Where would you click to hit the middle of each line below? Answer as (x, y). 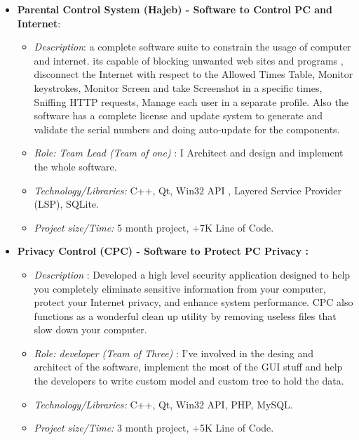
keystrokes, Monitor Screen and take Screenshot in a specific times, (178, 87)
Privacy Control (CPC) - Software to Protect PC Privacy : (163, 251)
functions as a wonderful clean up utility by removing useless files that (185, 315)
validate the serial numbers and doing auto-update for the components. (187, 129)
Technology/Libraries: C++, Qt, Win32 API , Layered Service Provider (188, 190)
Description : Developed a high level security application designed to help (192, 274)
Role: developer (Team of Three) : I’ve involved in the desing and (174, 353)
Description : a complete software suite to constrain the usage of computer (192, 47)
